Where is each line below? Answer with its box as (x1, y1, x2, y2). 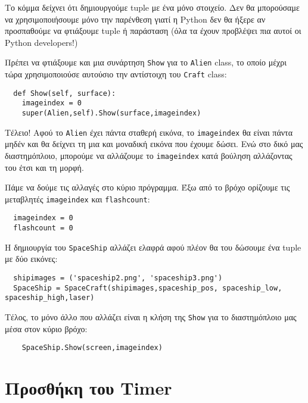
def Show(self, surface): (13, 89, 116, 98)
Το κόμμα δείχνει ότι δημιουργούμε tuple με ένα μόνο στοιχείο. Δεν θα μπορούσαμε (5, 1, 300, 13)
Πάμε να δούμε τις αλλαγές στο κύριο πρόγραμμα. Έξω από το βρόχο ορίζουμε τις (5, 181, 290, 193)
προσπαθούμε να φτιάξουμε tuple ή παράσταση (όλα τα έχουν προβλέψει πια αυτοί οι (5, 24, 301, 37)
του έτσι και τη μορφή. (5, 161, 84, 173)
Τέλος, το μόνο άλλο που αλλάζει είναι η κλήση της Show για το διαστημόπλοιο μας (5, 310, 297, 323)
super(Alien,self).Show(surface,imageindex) (21, 109, 201, 117)
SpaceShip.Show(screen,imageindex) (21, 343, 163, 352)
